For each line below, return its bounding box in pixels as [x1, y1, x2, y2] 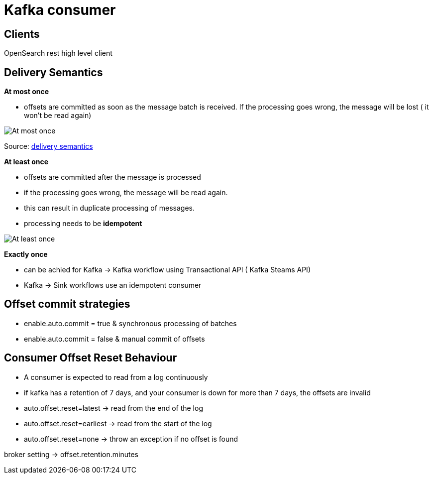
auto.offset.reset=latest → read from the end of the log [24, 403, 203, 412]
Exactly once [4, 250, 48, 259]
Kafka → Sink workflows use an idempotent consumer [24, 281, 202, 290]
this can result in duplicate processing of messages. [24, 204, 195, 213]
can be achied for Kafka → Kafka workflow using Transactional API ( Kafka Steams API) [24, 265, 311, 274]
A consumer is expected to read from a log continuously [24, 372, 208, 381]
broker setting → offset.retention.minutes [4, 450, 138, 459]
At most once [4, 87, 49, 96]
